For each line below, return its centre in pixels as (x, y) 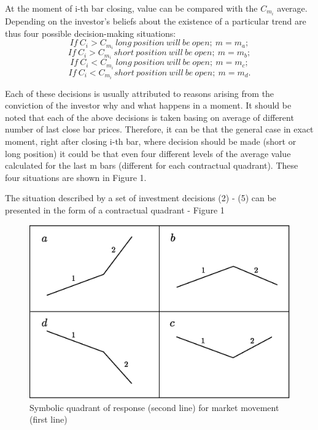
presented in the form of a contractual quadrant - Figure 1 (115, 210)
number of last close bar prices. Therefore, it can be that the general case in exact (159, 129)
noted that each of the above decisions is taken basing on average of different (149, 117)
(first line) (48, 419)
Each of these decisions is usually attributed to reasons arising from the (140, 93)
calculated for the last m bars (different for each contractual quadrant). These (152, 165)
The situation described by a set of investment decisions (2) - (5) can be (141, 198)
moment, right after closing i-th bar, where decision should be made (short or (151, 141)
